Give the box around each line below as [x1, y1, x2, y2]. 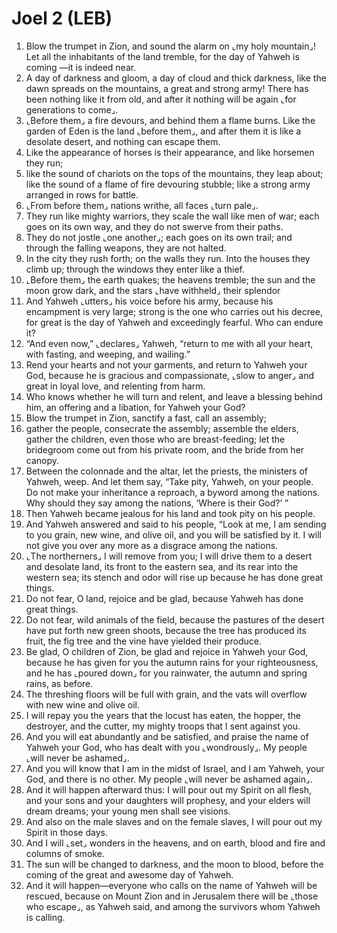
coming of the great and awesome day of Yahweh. [25, 868, 234, 881]
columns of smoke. [25, 847, 105, 859]
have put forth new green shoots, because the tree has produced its [25, 624, 307, 636]
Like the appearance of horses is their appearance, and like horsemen [25, 146, 315, 158]
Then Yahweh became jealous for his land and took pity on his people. [25, 507, 316, 519]
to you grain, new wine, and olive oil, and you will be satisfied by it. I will [25, 528, 322, 541]
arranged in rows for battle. [25, 188, 139, 201]
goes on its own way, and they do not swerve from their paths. [25, 220, 284, 232]
